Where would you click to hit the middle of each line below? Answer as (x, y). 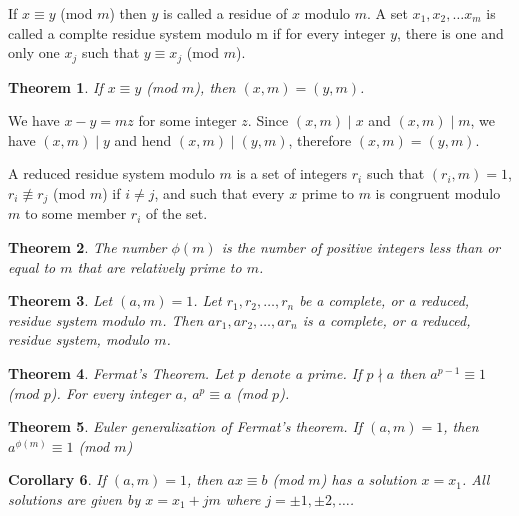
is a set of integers (292, 173)
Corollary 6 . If (57, 479)
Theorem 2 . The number (87, 247)
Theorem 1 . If (55, 86)
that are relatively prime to (159, 266)
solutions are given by (74, 499)
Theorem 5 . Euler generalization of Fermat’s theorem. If (185, 426)
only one (34, 52)
